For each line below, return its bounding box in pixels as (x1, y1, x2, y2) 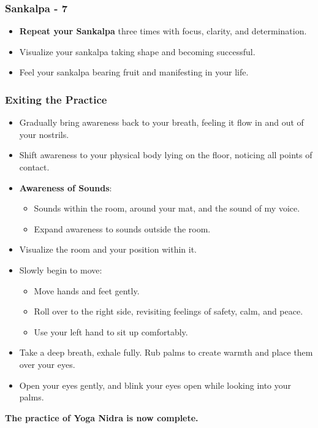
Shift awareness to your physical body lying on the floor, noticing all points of (19, 148, 312, 161)
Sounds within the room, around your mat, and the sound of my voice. (34, 202, 300, 215)
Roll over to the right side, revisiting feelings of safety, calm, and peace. (34, 305, 303, 318)
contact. (19, 161, 50, 173)
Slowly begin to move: (19, 263, 102, 276)
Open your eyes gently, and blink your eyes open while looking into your (19, 378, 292, 391)
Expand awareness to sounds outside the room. (34, 222, 211, 235)
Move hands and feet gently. (34, 284, 140, 297)
